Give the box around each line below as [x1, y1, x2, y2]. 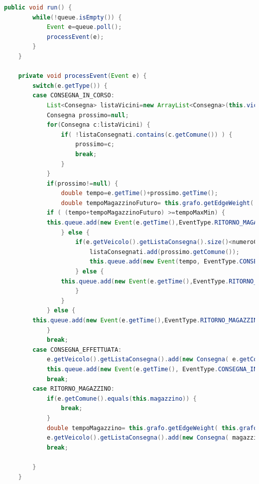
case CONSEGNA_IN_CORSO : [32, 92, 115, 99]
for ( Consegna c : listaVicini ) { [46, 121, 150, 129]
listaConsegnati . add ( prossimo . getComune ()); [89, 248, 240, 255]
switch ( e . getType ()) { [32, 82, 108, 89]
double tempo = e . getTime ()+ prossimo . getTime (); [61, 190, 218, 197]
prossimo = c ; [75, 141, 115, 148]
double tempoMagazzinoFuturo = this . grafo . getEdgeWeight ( [61, 199, 254, 207]
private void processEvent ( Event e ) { [18, 72, 147, 80]
